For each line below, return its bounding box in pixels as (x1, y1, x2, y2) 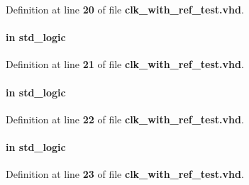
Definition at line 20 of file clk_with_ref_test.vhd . (6, 2, 244, 16)
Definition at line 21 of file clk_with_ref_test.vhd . (6, 57, 244, 72)
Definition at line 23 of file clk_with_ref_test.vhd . (6, 167, 244, 181)
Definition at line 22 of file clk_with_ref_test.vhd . (6, 111, 244, 126)
